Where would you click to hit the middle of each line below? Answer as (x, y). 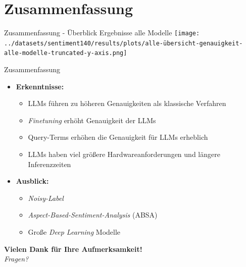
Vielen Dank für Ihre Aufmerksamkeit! (73, 249)
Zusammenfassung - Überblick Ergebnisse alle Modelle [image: (102, 33)
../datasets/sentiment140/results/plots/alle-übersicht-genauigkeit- (124, 43)
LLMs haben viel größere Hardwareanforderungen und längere (124, 154)
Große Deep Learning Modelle (74, 232)
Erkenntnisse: (40, 86)
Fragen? (16, 259)
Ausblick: (32, 181)
